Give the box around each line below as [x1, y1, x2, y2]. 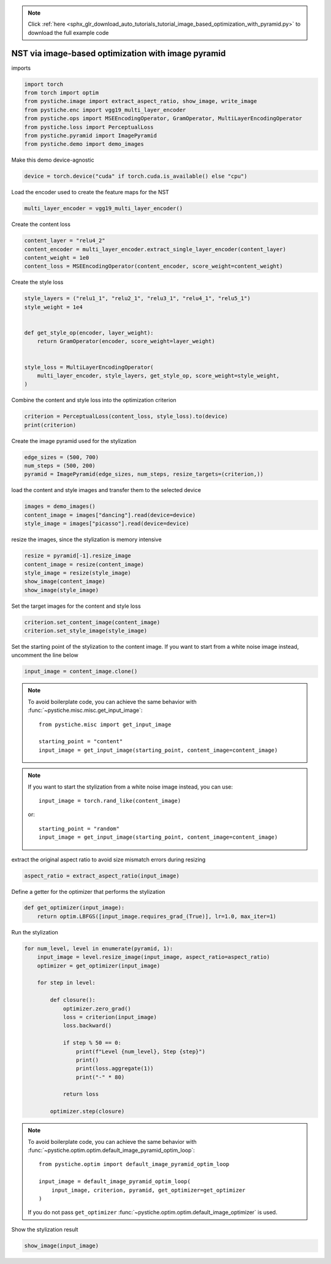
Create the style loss [11, 279, 64, 286]
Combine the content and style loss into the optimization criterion [11, 396, 177, 404]
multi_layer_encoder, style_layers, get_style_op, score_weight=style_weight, [37, 372, 280, 379]
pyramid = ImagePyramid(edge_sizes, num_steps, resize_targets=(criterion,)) [24, 471, 264, 478]
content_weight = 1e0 [24, 254, 89, 262]
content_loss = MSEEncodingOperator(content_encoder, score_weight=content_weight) [24, 263, 283, 270]
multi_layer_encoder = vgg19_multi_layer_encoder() [24, 205, 183, 212]
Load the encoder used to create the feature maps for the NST [11, 189, 170, 196]
